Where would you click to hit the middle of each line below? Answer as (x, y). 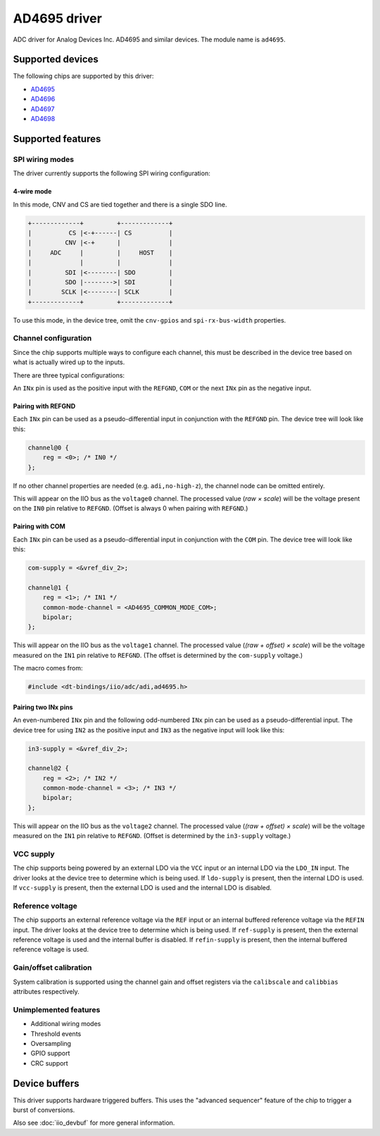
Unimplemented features (57, 1009)
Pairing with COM (39, 526)
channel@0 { (49, 448)
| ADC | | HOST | (100, 252)
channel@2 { (49, 768)
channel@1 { (49, 587)
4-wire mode (32, 192)
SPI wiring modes (43, 159)
